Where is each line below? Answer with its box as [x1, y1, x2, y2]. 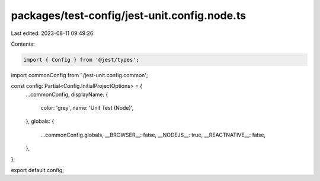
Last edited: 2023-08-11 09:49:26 [11, 30, 94, 37]
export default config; [11, 167, 65, 174]
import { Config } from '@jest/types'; [23, 56, 139, 63]
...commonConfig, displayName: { [25, 91, 108, 98]
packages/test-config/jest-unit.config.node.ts [11, 9, 246, 22]
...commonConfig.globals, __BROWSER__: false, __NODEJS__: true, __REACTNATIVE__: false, [40, 131, 266, 138]
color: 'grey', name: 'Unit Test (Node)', [40, 104, 134, 112]
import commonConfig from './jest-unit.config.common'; [11, 71, 148, 78]
